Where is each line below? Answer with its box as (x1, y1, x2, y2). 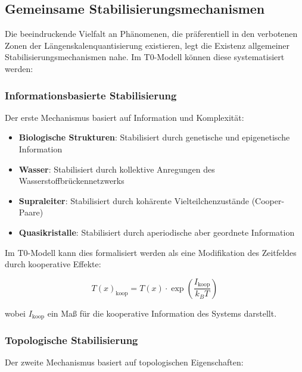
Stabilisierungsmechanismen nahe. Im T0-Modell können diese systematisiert (5, 51, 285, 63)
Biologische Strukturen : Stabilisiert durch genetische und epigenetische (18, 131, 290, 143)
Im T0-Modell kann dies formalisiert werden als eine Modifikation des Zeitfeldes (5, 246, 297, 258)
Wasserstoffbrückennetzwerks (18, 174, 124, 187)
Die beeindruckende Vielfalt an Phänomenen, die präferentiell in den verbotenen (5, 27, 298, 40)
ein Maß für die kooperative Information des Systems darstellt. (47, 307, 277, 319)
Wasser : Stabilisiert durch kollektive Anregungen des (18, 162, 215, 175)
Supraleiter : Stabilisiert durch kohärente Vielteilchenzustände (18, 194, 249, 207)
